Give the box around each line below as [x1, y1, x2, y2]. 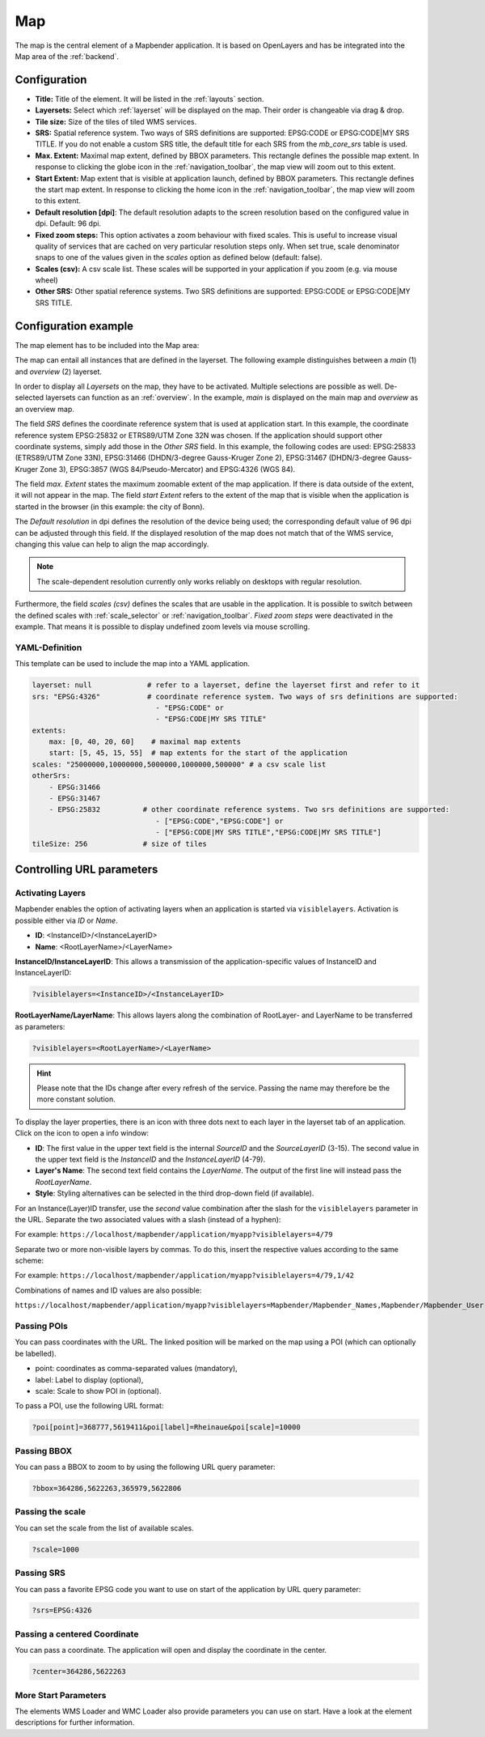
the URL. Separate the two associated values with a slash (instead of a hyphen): [15, 1214, 281, 1224]
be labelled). [15, 1348, 57, 1358]
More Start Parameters [15, 1689, 107, 1701]
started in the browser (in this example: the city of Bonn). [15, 502, 205, 512]
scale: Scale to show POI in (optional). [35, 1386, 162, 1395]
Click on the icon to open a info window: [15, 1128, 150, 1138]
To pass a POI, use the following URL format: [15, 1401, 164, 1411]
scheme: [15, 1255, 44, 1266]
